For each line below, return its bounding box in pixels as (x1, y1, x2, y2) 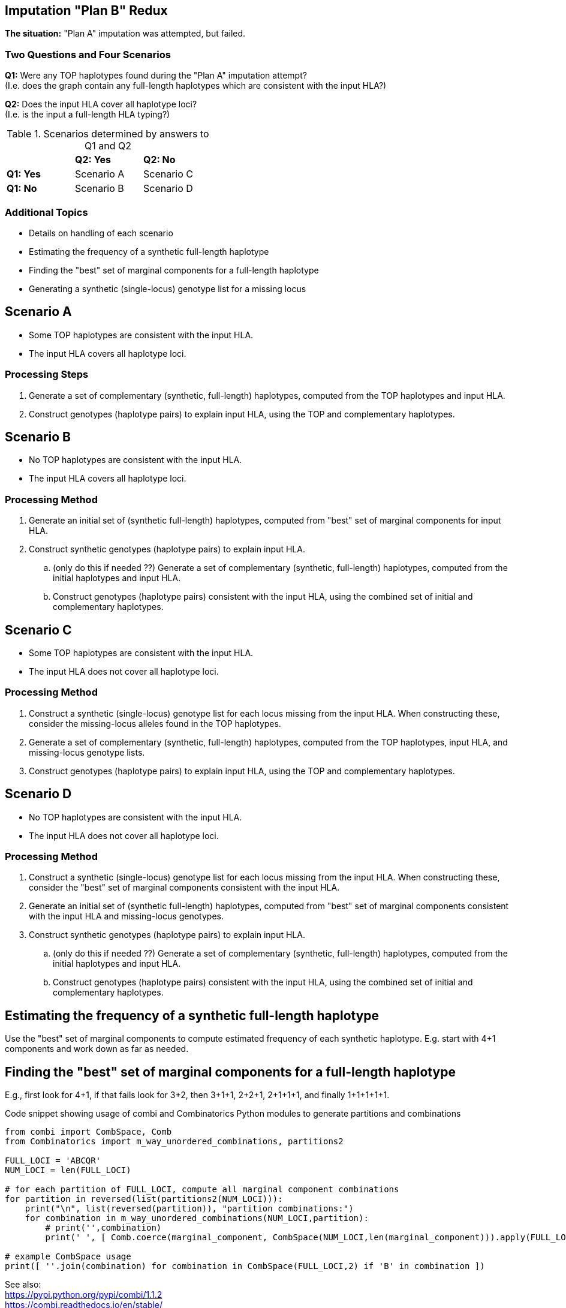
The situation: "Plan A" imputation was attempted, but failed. (5, 28, 246, 39)
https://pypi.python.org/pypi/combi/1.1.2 (5, 1289, 162, 1300)
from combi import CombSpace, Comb (5, 1126, 172, 1136)
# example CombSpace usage (5, 1251, 131, 1261)
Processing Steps (5, 368, 89, 381)
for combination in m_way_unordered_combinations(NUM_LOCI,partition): (25, 1213, 369, 1223)
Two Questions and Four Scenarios (5, 48, 171, 61)
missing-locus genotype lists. (29, 747, 145, 757)
